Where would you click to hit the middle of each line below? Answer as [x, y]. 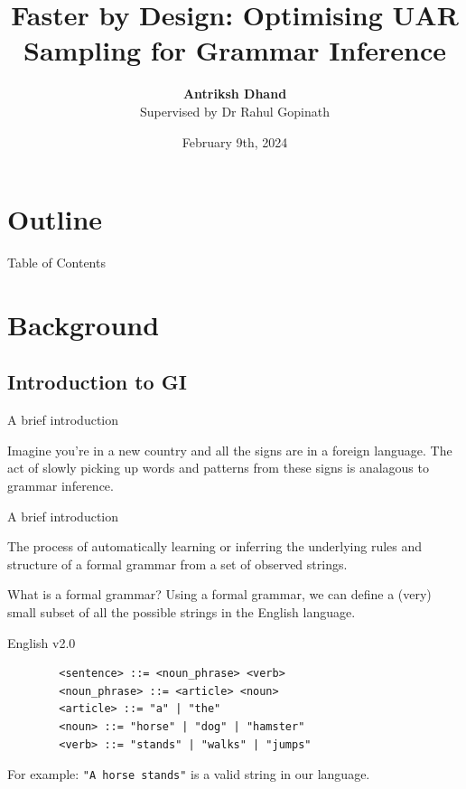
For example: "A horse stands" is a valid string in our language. [189, 774]
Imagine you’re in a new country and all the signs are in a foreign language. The [230, 450]
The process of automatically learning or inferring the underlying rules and [215, 546]
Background [84, 324]
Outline [55, 219]
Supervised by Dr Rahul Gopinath [235, 111]
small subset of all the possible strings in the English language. [182, 611]
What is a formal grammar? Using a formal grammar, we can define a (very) [219, 594]
